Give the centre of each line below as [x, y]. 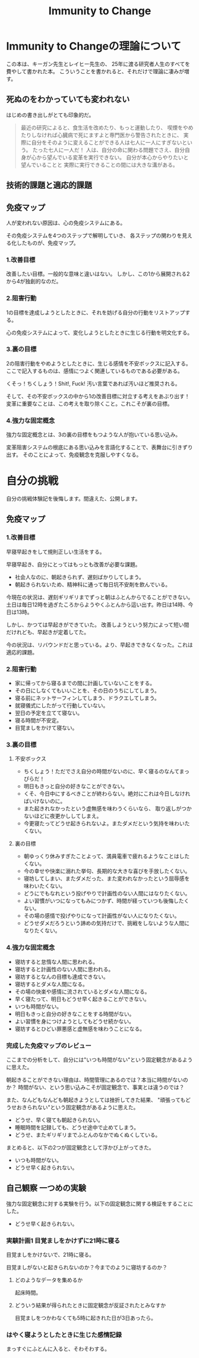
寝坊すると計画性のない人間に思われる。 [64, 969]
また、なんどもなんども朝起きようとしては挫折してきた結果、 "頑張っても [96, 1100]
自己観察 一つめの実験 [46, 1188]
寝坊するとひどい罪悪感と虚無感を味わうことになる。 [80, 1029]
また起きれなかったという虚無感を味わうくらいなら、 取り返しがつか [108, 808]
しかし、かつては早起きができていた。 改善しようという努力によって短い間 [98, 625]
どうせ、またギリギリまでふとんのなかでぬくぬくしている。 [88, 1135]
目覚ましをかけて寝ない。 [46, 728]
